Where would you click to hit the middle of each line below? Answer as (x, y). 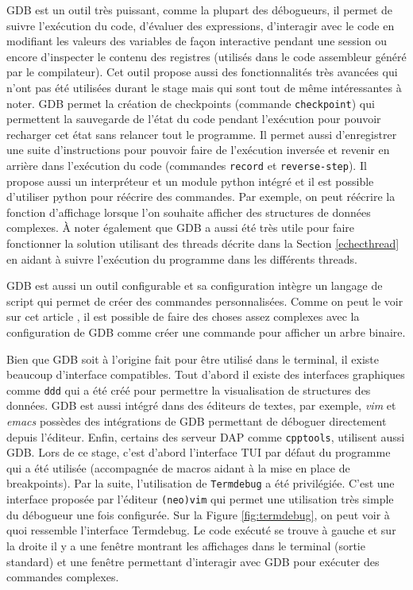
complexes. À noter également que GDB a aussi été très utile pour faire (181, 228)
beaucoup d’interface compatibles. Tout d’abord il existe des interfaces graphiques (206, 374)
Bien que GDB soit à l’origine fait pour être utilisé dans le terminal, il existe (193, 359)
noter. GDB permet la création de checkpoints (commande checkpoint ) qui (191, 103)
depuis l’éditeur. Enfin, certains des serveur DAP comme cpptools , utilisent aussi (206, 436)
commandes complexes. (63, 577)
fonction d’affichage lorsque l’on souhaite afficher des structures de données (189, 212)
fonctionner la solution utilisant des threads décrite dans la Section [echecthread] (203, 243)
